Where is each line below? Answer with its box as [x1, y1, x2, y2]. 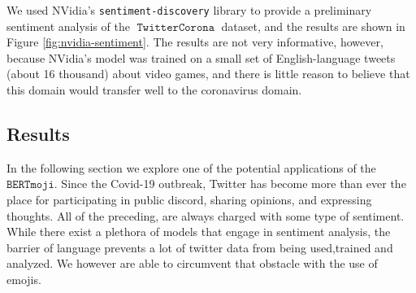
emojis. [6, 270, 41, 287]
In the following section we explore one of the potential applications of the [6, 159, 376, 176]
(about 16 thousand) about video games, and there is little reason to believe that [6, 65, 410, 82]
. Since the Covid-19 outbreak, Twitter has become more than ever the [54, 175, 406, 192]
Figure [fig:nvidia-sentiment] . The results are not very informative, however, [6, 33, 383, 50]
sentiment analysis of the [6, 17, 130, 34]
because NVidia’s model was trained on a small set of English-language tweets [6, 49, 396, 66]
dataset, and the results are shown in [221, 17, 405, 34]
